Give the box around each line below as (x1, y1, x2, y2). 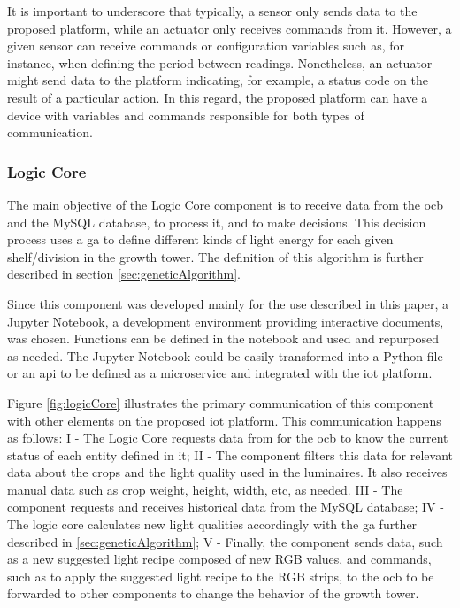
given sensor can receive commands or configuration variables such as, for (7, 36, 405, 55)
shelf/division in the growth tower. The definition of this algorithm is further (7, 247, 424, 266)
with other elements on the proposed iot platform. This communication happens (7, 411, 441, 429)
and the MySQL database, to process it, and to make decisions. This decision (7, 212, 426, 231)
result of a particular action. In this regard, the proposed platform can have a (7, 88, 428, 106)
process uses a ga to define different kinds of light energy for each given (7, 230, 394, 249)
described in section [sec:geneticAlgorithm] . (7, 265, 241, 283)
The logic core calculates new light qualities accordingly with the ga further (7, 515, 418, 534)
